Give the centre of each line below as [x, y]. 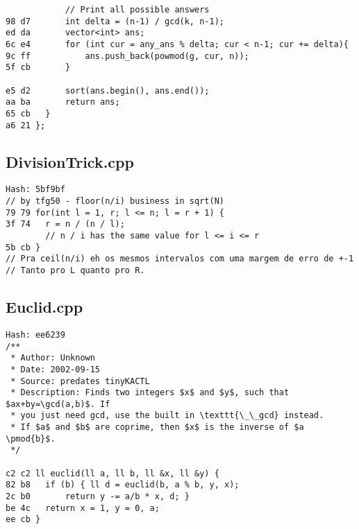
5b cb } [23, 247]
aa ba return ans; [63, 102]
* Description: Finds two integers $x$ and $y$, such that [150, 393]
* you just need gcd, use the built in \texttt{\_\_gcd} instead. [167, 416]
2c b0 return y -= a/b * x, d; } [98, 497]
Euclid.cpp [44, 307]
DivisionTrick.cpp [70, 161]
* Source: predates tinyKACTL [80, 381]
